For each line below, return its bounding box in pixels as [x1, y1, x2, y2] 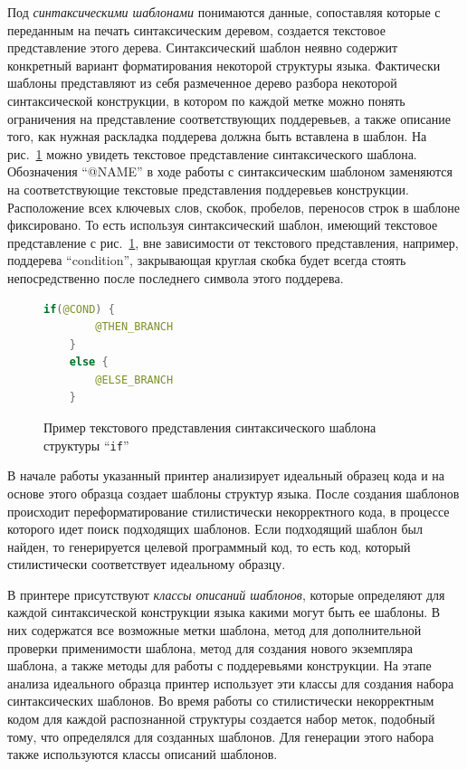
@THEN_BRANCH [95, 320, 174, 334]
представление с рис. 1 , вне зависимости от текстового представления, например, [7, 233, 459, 252]
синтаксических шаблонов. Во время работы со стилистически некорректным [7, 691, 434, 710]
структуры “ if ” [43, 435, 129, 454]
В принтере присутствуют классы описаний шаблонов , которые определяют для [7, 584, 445, 603]
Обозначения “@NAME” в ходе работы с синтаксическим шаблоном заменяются [7, 162, 453, 181]
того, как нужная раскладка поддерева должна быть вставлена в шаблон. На [7, 127, 427, 146]
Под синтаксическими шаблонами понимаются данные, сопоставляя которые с [7, 3, 441, 21]
